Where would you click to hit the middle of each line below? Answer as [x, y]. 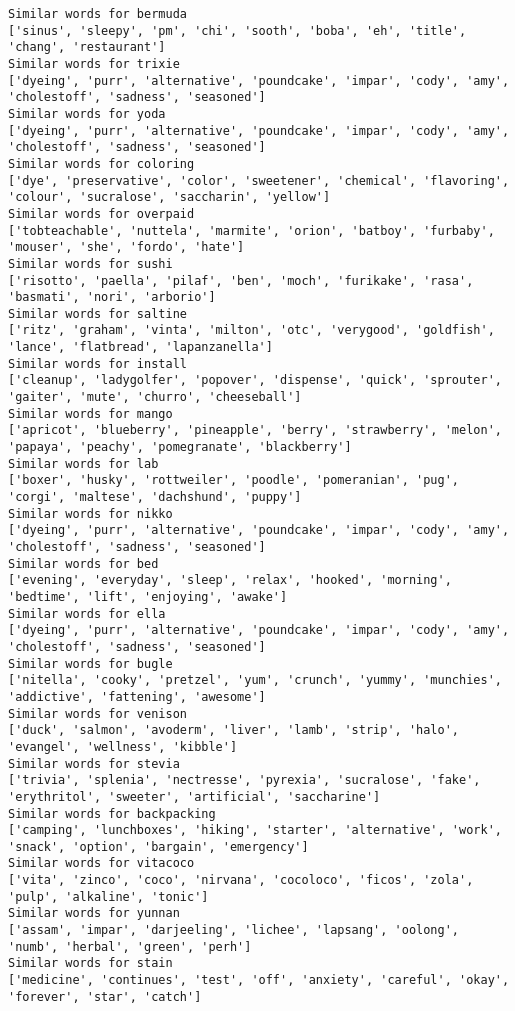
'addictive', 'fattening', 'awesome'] [137, 696]
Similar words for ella [87, 613]
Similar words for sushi [90, 263]
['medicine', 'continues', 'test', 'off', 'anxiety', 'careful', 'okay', [259, 980]
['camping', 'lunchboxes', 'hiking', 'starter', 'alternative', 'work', [255, 830]
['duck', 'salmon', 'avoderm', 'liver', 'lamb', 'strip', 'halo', [234, 730]
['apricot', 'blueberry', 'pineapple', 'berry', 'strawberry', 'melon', [255, 430]
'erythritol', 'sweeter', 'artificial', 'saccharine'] [194, 796]
